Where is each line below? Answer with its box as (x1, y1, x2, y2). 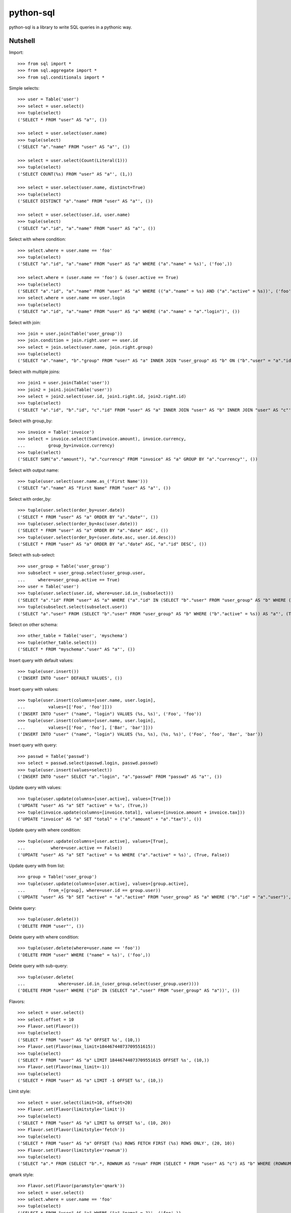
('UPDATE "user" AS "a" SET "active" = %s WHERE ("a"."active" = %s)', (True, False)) (17, 852, 230, 857)
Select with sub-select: (9, 552, 55, 558)
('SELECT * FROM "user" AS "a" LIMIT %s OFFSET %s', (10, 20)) (17, 1120, 171, 1126)
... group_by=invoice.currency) (17, 443, 115, 448)
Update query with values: (9, 785, 62, 790)
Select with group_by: (9, 418, 53, 424)
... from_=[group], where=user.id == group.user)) (17, 888, 161, 893)
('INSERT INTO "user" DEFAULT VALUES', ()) (17, 675, 123, 681)
